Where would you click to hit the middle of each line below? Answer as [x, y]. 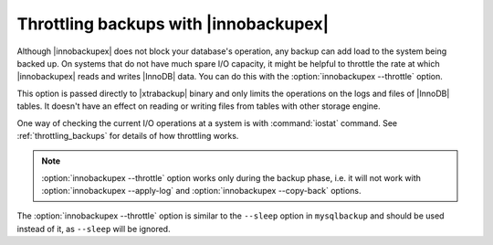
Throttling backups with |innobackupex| [173, 24]
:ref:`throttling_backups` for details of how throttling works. [128, 135]
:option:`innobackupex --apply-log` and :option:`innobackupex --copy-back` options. [201, 191]
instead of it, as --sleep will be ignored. [94, 229]
